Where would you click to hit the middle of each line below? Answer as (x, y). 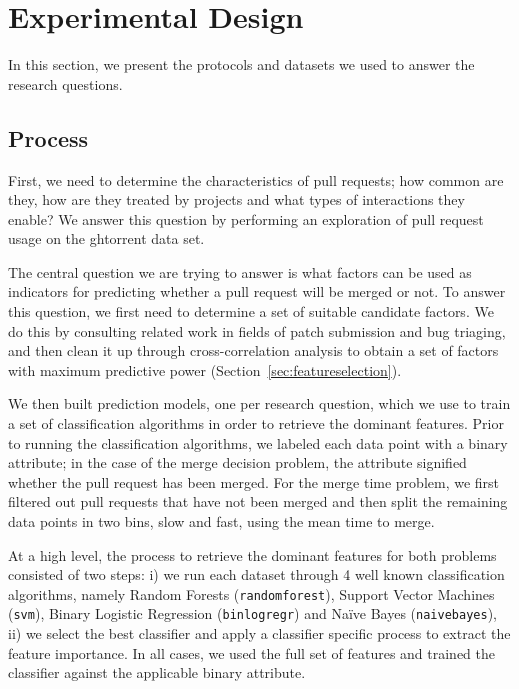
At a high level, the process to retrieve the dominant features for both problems (252, 554)
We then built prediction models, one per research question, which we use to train (259, 403)
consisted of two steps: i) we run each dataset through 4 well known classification (256, 574)
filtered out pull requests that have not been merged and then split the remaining (258, 501)
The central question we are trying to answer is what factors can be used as (240, 271)
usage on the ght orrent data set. (106, 238)
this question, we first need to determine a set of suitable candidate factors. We (251, 311)
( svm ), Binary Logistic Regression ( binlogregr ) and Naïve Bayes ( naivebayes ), (252, 613)
